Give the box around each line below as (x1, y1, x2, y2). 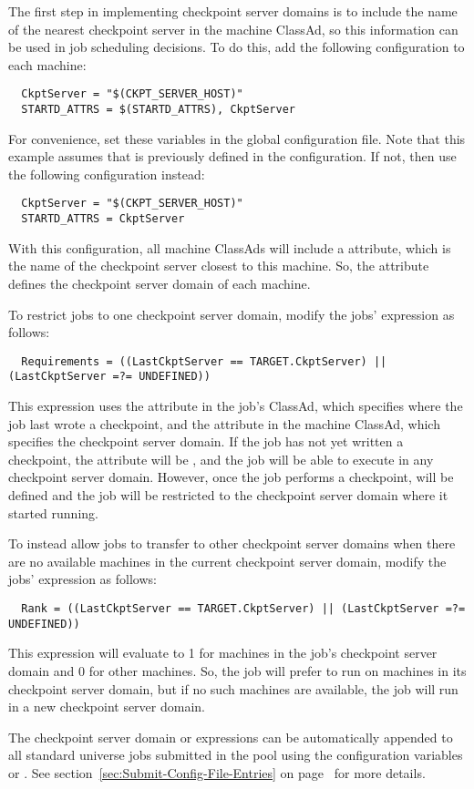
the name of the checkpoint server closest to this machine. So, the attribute (8, 256, 429, 275)
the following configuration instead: (8, 164, 205, 183)
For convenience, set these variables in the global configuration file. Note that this (8, 128, 466, 148)
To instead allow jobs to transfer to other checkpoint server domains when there (8, 534, 456, 553)
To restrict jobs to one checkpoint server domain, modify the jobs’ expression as (8, 304, 455, 323)
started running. (8, 503, 98, 522)
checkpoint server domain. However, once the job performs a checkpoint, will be (8, 467, 454, 487)
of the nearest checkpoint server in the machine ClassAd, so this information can (8, 19, 459, 38)
